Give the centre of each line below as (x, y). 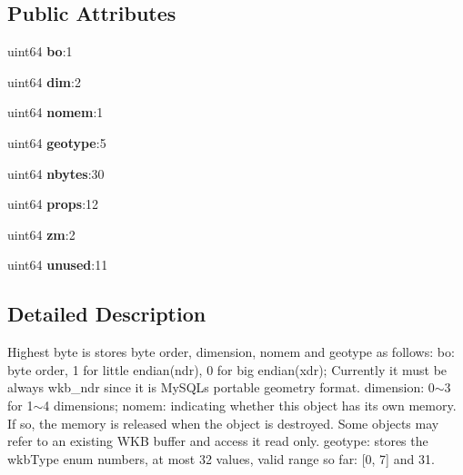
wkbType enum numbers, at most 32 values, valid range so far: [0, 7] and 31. (221, 458)
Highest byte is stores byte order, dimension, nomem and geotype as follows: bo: (231, 352)
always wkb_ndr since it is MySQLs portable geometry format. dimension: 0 (221, 387)
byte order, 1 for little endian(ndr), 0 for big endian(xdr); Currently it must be (227, 369)
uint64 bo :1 (40, 51)
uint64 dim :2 (44, 81)
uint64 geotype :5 (57, 142)
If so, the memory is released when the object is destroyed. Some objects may (223, 423)
